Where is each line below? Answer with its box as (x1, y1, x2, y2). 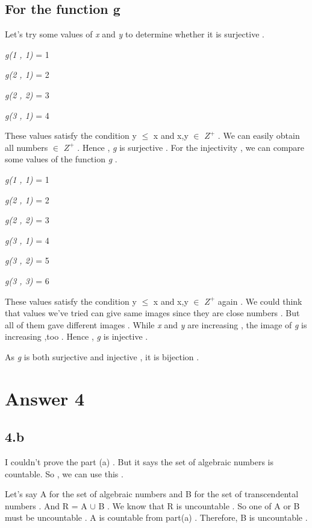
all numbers (5, 141, 48, 153)
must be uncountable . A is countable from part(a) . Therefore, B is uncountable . (5, 511, 308, 524)
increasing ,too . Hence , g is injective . (5, 330, 148, 343)
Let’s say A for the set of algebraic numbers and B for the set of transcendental (5, 488, 299, 500)
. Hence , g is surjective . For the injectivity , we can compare (77, 141, 305, 153)
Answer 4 (5, 386, 85, 410)
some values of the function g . (5, 153, 117, 165)
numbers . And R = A (5, 499, 87, 512)
